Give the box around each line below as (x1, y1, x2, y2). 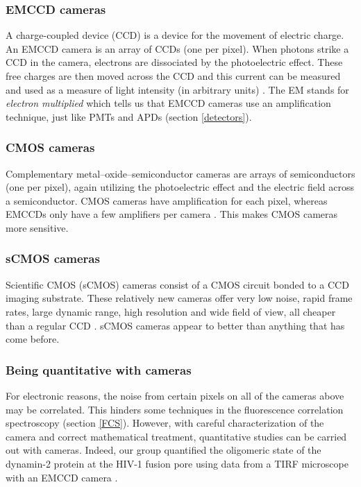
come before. (6, 332, 60, 346)
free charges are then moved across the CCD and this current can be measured (6, 69, 341, 83)
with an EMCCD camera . (6, 470, 118, 484)
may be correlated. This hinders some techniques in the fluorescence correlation (6, 402, 344, 416)
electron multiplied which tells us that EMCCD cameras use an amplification (6, 96, 331, 110)
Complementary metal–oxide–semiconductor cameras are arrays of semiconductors (6, 166, 355, 180)
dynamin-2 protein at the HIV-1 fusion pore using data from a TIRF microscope (6, 456, 349, 470)
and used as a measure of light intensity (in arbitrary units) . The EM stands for (6, 82, 349, 96)
